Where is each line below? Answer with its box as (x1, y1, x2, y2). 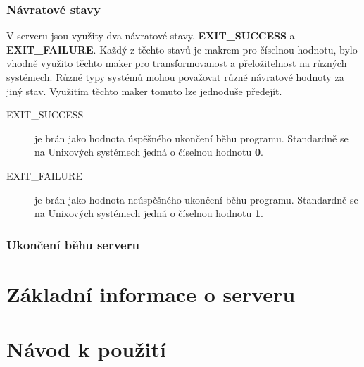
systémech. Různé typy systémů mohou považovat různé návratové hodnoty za (6, 70, 344, 84)
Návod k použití (6, 335, 166, 363)
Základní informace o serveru (6, 279, 296, 308)
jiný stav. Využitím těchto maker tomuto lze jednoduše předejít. (6, 83, 282, 98)
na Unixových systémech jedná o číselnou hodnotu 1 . (34, 206, 263, 220)
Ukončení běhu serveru (6, 235, 139, 253)
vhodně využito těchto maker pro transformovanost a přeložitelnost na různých (6, 56, 347, 70)
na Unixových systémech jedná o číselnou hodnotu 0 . (34, 144, 263, 159)
